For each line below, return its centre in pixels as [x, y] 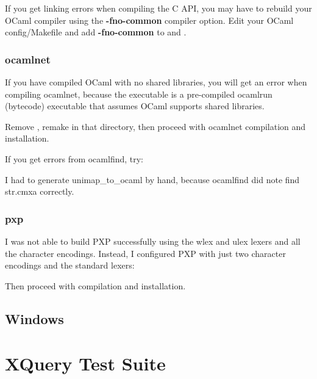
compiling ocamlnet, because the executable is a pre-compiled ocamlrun [139, 94]
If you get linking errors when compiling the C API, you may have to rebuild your [158, 8]
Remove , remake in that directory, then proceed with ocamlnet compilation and [155, 126]
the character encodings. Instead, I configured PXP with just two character [145, 253]
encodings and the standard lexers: [70, 265]
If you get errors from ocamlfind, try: [74, 158]
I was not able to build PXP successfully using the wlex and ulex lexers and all [153, 241]
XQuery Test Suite [85, 363]
